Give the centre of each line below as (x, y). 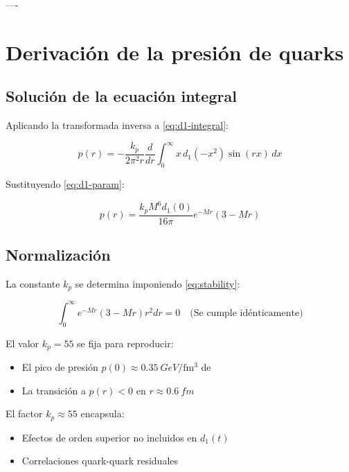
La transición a (54, 390)
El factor (24, 413)
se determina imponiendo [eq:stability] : (158, 283)
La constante (33, 283)
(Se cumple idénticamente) (247, 313)
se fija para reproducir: (125, 343)
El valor (23, 343)
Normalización (58, 255)
